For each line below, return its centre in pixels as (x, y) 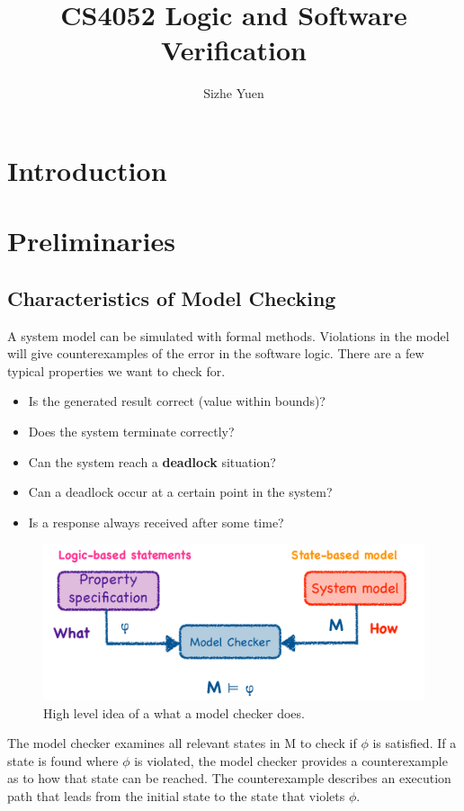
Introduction (87, 170)
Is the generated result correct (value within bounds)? (177, 401)
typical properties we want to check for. (116, 370)
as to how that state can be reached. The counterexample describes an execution (229, 778)
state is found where (63, 760)
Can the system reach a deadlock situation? (152, 461)
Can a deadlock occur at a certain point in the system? (180, 492)
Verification (234, 50)
